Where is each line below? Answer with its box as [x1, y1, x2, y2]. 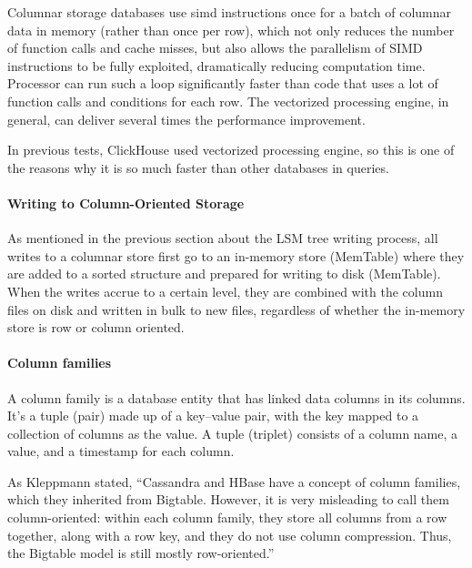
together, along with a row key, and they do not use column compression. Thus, [7, 525, 452, 544]
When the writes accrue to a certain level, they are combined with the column [7, 281, 443, 300]
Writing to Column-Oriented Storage [7, 193, 245, 212]
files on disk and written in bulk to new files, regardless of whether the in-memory [7, 299, 466, 319]
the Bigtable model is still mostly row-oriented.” [7, 543, 275, 563]
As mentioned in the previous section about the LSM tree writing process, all [7, 228, 438, 248]
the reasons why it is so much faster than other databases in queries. [7, 157, 389, 177]
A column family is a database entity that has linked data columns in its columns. [7, 388, 466, 407]
